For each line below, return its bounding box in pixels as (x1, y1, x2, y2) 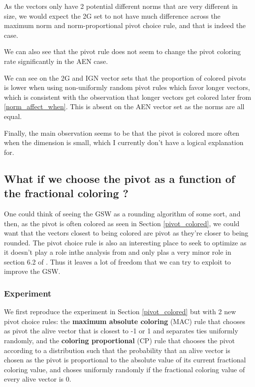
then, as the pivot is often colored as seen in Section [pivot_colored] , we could (4, 218, 240, 228)
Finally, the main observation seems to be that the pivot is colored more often (4, 127, 240, 138)
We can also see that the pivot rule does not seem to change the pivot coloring (4, 46, 241, 57)
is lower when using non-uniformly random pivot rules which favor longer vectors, (4, 82, 250, 92)
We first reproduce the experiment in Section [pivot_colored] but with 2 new (4, 306, 236, 317)
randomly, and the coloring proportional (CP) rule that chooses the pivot (4, 335, 235, 346)
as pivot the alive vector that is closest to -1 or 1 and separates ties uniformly (4, 326, 238, 336)
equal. (4, 111, 22, 121)
